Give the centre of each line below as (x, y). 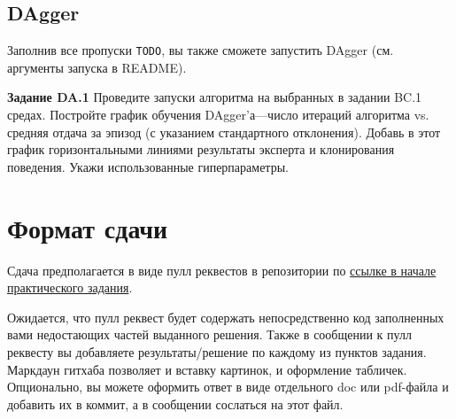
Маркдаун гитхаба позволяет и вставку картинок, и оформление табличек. (207, 369)
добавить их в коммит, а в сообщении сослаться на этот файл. (175, 403)
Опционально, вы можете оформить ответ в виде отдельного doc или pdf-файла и (228, 387)
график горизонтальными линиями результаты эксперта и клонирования (201, 149)
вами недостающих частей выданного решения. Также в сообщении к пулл (209, 334)
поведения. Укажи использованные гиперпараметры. (148, 166)
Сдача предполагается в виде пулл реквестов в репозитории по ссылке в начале (222, 270)
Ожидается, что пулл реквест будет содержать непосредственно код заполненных (226, 317)
